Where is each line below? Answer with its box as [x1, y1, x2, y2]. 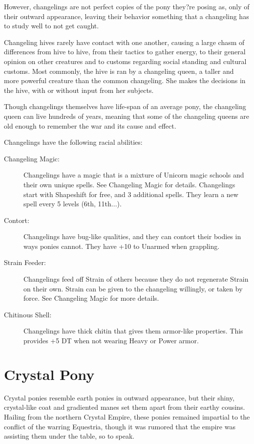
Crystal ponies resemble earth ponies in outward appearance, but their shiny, [4, 392, 234, 402]
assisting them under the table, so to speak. [4, 431, 135, 441]
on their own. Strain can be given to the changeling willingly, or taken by [23, 283, 243, 293]
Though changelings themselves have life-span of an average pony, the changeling [4, 101, 246, 111]
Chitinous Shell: [4, 309, 52, 319]
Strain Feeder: [4, 257, 46, 267]
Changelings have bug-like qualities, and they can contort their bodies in [23, 231, 241, 242]
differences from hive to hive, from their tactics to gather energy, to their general [4, 46, 246, 57]
